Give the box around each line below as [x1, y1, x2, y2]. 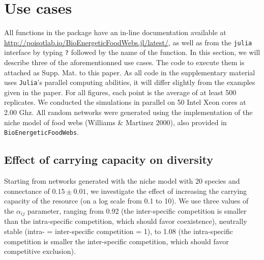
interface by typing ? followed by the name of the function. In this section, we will [4, 47, 260, 57]
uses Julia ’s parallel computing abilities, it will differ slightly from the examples [4, 77, 255, 88]
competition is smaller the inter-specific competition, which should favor [4, 236, 229, 246]
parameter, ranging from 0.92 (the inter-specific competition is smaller [27, 205, 247, 216]
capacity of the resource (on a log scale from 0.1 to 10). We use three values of [4, 195, 249, 206]
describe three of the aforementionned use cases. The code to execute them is [4, 57, 245, 68]
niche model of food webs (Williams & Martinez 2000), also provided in [4, 117, 227, 127]
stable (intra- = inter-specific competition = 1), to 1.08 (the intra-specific [4, 225, 233, 236]
